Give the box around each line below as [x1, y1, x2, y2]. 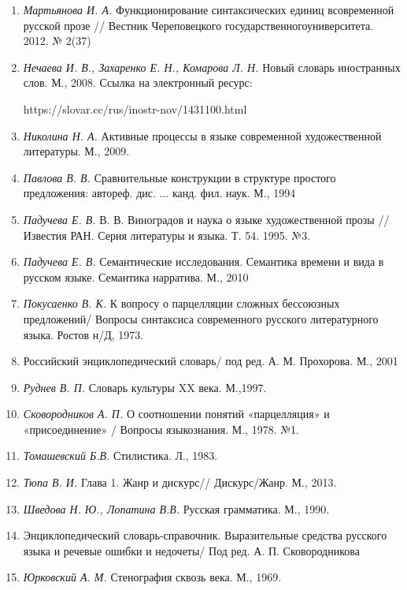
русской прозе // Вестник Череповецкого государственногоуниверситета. [23, 17, 374, 33]
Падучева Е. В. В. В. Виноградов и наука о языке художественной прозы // [23, 211, 390, 227]
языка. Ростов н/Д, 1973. [23, 326, 144, 342]
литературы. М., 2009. [23, 143, 130, 159]
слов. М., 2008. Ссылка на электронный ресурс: [23, 74, 253, 91]
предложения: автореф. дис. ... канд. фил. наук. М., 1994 [23, 185, 296, 201]
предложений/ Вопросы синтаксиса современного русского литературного [23, 310, 379, 327]
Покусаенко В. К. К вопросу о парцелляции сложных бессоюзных [23, 295, 340, 312]
